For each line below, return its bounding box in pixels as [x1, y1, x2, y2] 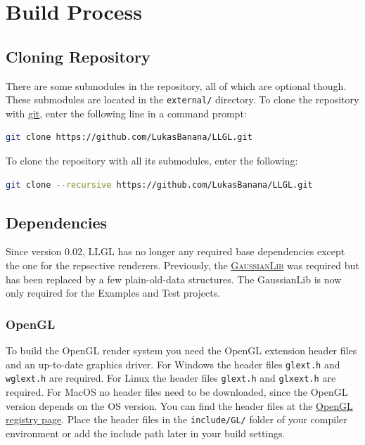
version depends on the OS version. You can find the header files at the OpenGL [6, 398, 353, 413]
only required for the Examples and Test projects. [6, 285, 221, 300]
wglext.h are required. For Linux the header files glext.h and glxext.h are [6, 370, 336, 385]
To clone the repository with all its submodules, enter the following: [6, 153, 298, 168]
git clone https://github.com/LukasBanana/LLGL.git [6, 132, 252, 143]
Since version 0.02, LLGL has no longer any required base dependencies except [6, 244, 345, 259]
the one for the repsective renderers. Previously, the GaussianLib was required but [6, 258, 359, 272]
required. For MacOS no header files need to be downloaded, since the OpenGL [6, 384, 348, 399]
